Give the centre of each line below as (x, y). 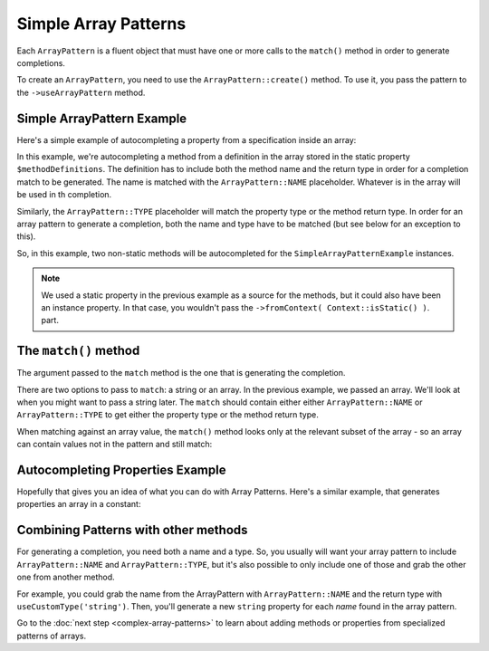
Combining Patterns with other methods (132, 530)
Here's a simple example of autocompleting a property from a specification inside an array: (187, 139)
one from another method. (66, 577)
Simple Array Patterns (101, 24)
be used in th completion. (64, 195)
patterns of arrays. (51, 636)
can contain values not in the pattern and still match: (115, 445)
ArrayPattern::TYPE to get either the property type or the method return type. (168, 415)
